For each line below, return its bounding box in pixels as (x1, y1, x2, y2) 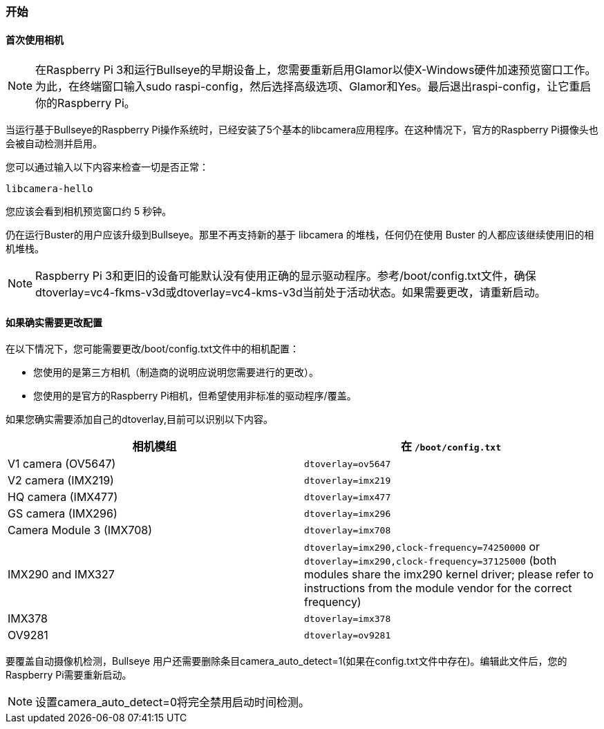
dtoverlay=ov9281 (304, 629, 391, 641)
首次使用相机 (6, 33, 64, 46)
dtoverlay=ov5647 (304, 458, 391, 469)
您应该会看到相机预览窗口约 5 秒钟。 (6, 205, 172, 218)
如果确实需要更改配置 (6, 316, 102, 328)
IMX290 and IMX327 (8, 567, 115, 582)
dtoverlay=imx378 (304, 613, 391, 624)
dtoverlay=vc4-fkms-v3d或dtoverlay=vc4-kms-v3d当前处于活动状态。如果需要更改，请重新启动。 (35, 285, 546, 300)
